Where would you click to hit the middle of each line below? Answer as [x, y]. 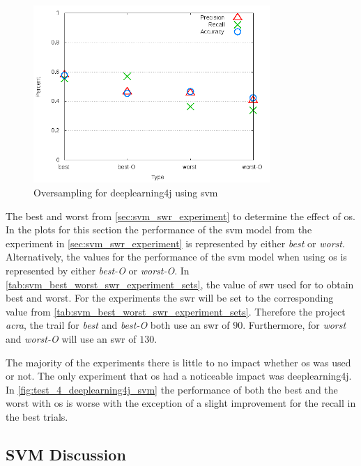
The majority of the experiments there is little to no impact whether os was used [178, 362]
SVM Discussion [66, 454]
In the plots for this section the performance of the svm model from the [159, 230]
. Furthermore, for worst [294, 325]
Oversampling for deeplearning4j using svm [126, 192]
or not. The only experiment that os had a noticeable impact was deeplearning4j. [179, 376]
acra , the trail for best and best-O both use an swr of [118, 325]
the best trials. [37, 416]
